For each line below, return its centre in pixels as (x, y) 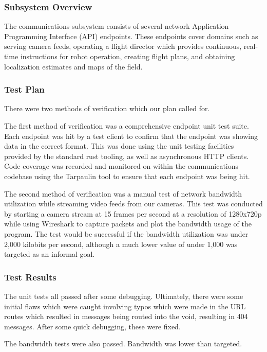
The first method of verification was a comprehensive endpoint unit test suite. (127, 126)
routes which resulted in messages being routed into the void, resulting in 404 (126, 316)
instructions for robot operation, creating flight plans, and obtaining (128, 56)
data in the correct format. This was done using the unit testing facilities (119, 146)
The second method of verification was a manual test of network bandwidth (123, 193)
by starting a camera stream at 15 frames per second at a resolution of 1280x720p (133, 213)
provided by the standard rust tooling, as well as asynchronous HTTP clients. (127, 156)
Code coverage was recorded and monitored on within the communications (121, 166)
